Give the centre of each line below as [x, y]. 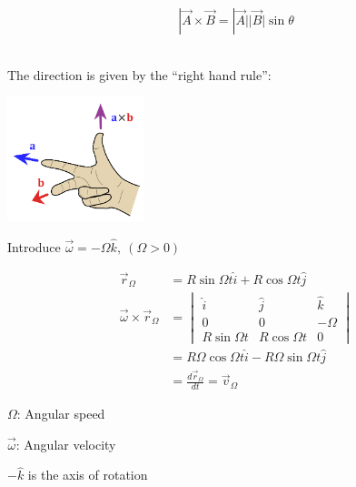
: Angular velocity [66, 444]
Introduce [34, 246]
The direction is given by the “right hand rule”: [139, 74]
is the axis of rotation [88, 475]
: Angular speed [61, 414]
